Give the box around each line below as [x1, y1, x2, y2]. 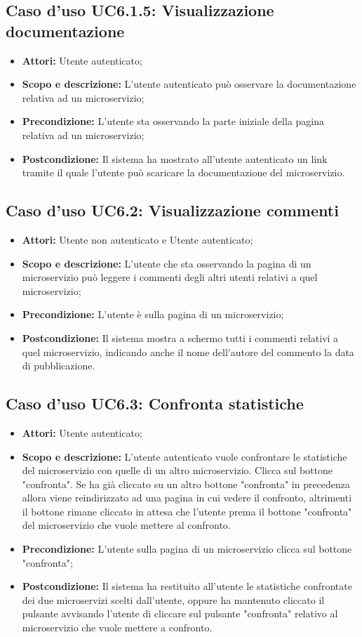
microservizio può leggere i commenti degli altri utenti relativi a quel [22, 270, 318, 284]
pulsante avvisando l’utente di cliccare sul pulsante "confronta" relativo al [22, 606, 338, 621]
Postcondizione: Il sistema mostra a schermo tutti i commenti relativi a [22, 330, 339, 345]
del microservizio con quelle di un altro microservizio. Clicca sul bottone [22, 463, 333, 478]
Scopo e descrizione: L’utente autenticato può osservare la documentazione [22, 77, 356, 91]
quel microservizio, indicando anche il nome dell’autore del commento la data [22, 344, 354, 359]
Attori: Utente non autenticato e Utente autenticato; [22, 232, 253, 247]
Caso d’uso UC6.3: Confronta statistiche [6, 393, 304, 414]
